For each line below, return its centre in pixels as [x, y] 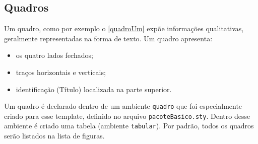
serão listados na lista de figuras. [54, 136]
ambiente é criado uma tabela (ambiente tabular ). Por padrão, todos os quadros [129, 126]
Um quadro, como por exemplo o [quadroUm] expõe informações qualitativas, [124, 28]
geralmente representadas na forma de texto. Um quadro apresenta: [108, 38]
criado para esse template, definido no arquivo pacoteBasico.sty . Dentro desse [127, 116]
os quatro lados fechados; [54, 55]
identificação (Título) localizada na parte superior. [94, 89]
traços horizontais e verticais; [61, 72]
